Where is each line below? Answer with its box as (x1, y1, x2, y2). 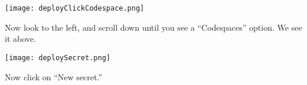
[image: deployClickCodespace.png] (5, 4, 145, 12)
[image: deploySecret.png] (5, 53, 110, 62)
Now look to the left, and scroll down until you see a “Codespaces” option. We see (5, 21, 302, 33)
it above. (5, 32, 36, 45)
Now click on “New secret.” (5, 70, 102, 83)
